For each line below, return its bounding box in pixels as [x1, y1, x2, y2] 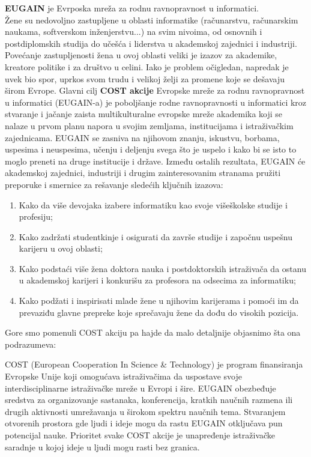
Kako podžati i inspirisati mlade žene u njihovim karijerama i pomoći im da [19, 294, 299, 307]
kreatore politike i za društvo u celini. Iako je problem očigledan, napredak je [5, 60, 289, 73]
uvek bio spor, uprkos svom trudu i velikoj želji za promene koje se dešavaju [5, 72, 285, 85]
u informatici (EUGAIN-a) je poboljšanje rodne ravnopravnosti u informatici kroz [5, 95, 307, 108]
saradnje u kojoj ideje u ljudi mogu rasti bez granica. [5, 440, 200, 453]
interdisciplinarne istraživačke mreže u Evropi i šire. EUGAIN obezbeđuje [5, 381, 276, 394]
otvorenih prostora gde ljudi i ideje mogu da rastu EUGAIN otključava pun [5, 417, 283, 429]
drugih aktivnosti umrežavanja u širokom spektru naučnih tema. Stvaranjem [5, 405, 286, 417]
